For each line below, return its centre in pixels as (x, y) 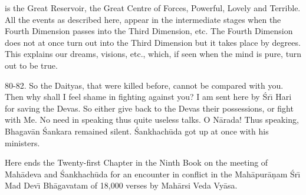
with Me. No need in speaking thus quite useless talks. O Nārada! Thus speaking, (152, 120)
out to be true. (31, 65)
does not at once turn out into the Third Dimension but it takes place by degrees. (153, 42)
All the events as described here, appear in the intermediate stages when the (143, 19)
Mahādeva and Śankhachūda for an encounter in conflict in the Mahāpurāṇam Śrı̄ (153, 174)
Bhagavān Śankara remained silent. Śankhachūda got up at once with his (137, 131)
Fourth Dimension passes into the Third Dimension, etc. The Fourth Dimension (149, 31)
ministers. (22, 142)
